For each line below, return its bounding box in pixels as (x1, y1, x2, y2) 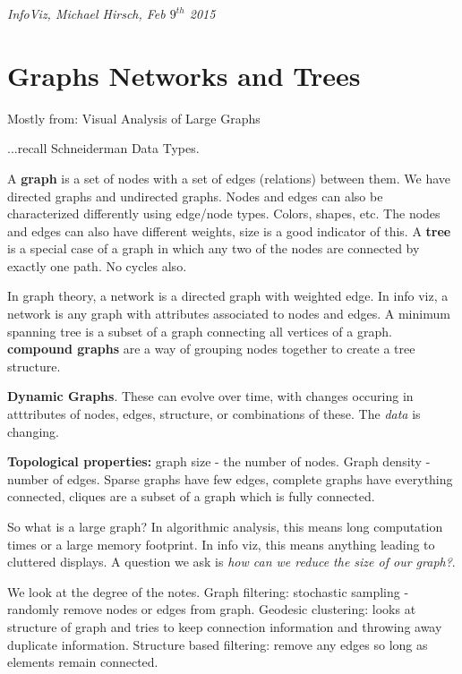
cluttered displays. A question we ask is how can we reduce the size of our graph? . (7, 552, 456, 571)
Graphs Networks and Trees (7, 56, 361, 93)
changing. (7, 422, 59, 440)
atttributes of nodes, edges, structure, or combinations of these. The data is (7, 405, 421, 423)
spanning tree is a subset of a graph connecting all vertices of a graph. (7, 321, 392, 340)
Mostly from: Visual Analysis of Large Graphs (7, 108, 261, 127)
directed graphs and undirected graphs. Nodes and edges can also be (7, 186, 383, 205)
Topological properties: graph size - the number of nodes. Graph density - (7, 452, 431, 471)
